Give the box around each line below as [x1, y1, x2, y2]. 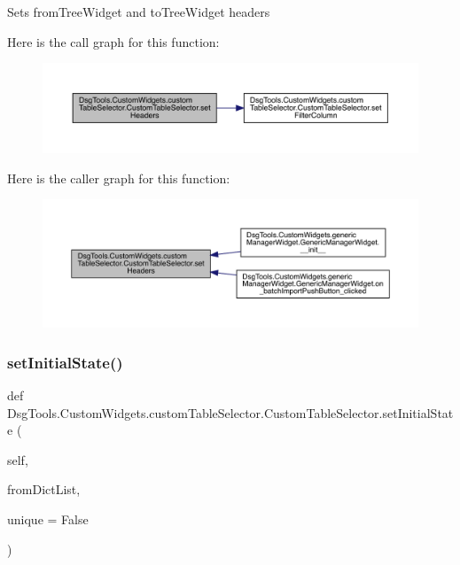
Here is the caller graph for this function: [7, 168, 230, 187]
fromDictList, [7, 480, 81, 499]
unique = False [7, 509, 89, 528]
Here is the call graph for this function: [7, 32, 220, 50]
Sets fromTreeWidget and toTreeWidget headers [7, 3, 270, 20]
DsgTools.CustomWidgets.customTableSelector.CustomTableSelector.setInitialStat [7, 403, 454, 422]
